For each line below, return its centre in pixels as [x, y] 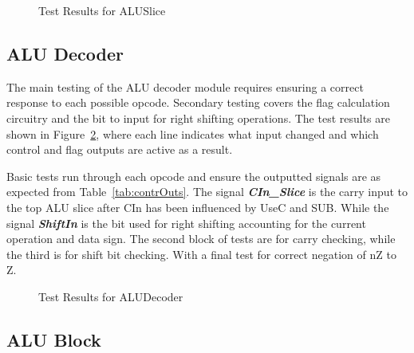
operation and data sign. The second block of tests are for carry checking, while [201, 239]
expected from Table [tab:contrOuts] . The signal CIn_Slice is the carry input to [207, 192]
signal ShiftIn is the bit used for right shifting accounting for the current [186, 223]
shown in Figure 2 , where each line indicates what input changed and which [193, 133]
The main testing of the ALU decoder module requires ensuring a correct [185, 86]
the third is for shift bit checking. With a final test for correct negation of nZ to [201, 254]
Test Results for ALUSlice [102, 10]
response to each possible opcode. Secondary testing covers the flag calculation [198, 102]
